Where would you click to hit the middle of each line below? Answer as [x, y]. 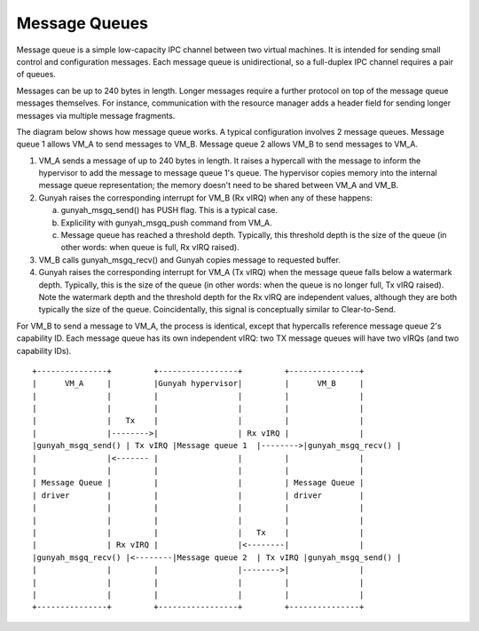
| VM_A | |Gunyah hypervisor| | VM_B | [198, 383]
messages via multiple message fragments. [96, 115]
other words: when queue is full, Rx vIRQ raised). [150, 248]
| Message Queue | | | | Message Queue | [198, 483]
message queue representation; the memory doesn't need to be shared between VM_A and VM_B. [219, 185]
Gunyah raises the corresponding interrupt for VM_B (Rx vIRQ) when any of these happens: [205, 197]
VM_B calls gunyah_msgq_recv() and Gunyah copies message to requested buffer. [189, 260]
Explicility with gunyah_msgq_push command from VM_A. [166, 223]
